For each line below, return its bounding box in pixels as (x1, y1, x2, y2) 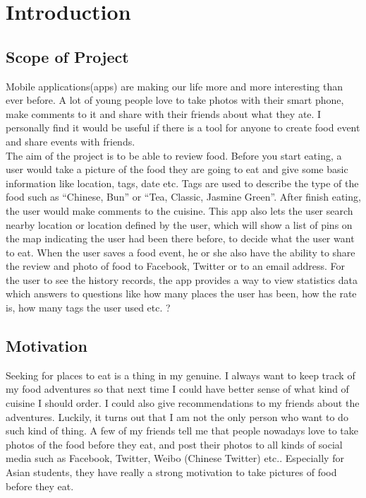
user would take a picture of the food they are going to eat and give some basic (6, 162, 348, 177)
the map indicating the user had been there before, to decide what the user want (6, 231, 355, 246)
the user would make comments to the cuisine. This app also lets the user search (6, 203, 353, 218)
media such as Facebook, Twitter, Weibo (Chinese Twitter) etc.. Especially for (6, 451, 344, 466)
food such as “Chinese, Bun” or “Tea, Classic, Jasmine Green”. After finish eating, (6, 189, 361, 204)
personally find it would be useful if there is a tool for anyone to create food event (6, 120, 360, 135)
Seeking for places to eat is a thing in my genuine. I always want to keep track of (6, 367, 355, 382)
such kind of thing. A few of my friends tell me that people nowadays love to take (6, 423, 358, 438)
